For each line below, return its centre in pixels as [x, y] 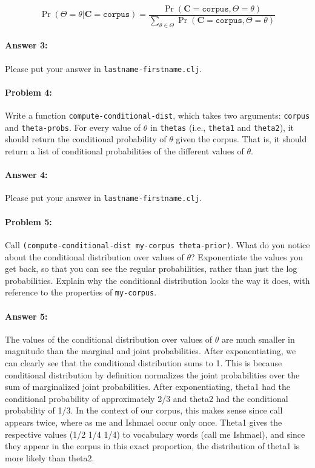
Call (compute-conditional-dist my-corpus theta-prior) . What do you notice [157, 244]
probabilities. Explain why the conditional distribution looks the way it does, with [157, 280]
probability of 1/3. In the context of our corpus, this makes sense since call [144, 410]
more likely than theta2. [50, 457]
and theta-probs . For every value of [73, 127]
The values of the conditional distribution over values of [109, 339]
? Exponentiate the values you [247, 256]
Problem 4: [28, 92]
